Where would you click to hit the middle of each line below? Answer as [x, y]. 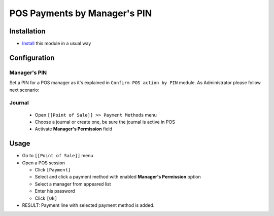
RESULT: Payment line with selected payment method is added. [88, 205]
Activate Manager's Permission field [74, 129]
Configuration [32, 58]
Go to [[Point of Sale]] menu [58, 156]
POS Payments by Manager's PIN [81, 13]
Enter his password [55, 191]
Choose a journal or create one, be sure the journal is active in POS [105, 122]
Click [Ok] [46, 198]
